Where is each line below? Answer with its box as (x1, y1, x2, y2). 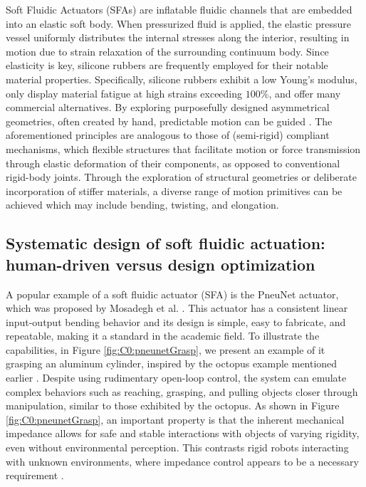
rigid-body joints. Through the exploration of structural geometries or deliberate (6, 169, 357, 184)
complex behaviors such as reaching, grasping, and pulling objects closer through (6, 384, 358, 399)
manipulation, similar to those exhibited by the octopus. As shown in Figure (6, 398, 340, 413)
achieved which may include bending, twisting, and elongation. (6, 197, 279, 212)
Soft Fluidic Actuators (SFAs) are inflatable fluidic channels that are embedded (6, 2, 352, 16)
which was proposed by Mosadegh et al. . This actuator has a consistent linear (6, 300, 348, 315)
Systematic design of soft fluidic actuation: (6, 232, 325, 254)
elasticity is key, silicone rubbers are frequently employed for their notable (6, 58, 328, 73)
